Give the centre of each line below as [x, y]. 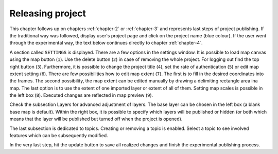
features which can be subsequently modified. [59, 136]
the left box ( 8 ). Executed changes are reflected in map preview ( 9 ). [81, 95]
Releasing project [48, 13]
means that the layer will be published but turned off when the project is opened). [96, 119]
